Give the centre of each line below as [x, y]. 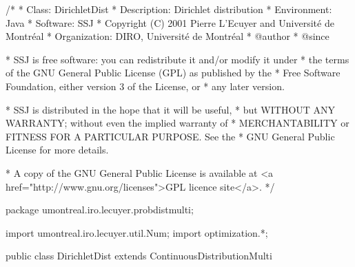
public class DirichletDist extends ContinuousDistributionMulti [139, 256]
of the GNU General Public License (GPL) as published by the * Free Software [173, 73]
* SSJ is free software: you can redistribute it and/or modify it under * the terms [177, 59]
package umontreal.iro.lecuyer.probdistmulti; [100, 210]
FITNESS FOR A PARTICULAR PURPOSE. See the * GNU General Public [170, 136]
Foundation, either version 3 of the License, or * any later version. [145, 86]
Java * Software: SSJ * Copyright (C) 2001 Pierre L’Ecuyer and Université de [170, 22]
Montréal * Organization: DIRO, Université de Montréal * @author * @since [168, 36]
